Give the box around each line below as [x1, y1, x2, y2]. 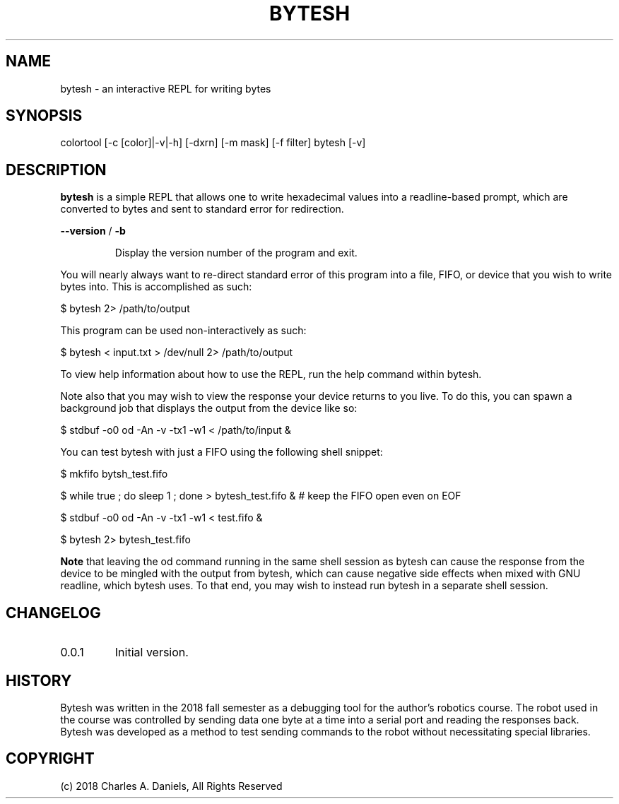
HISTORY [6, 671, 72, 690]
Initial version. [114, 645, 189, 660]
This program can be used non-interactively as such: [60, 324, 307, 337]
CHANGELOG [6, 603, 101, 622]
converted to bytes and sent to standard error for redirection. [60, 203, 344, 215]
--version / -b [60, 225, 126, 237]
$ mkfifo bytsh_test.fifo [60, 468, 168, 480]
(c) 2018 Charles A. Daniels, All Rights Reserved [60, 779, 283, 792]
